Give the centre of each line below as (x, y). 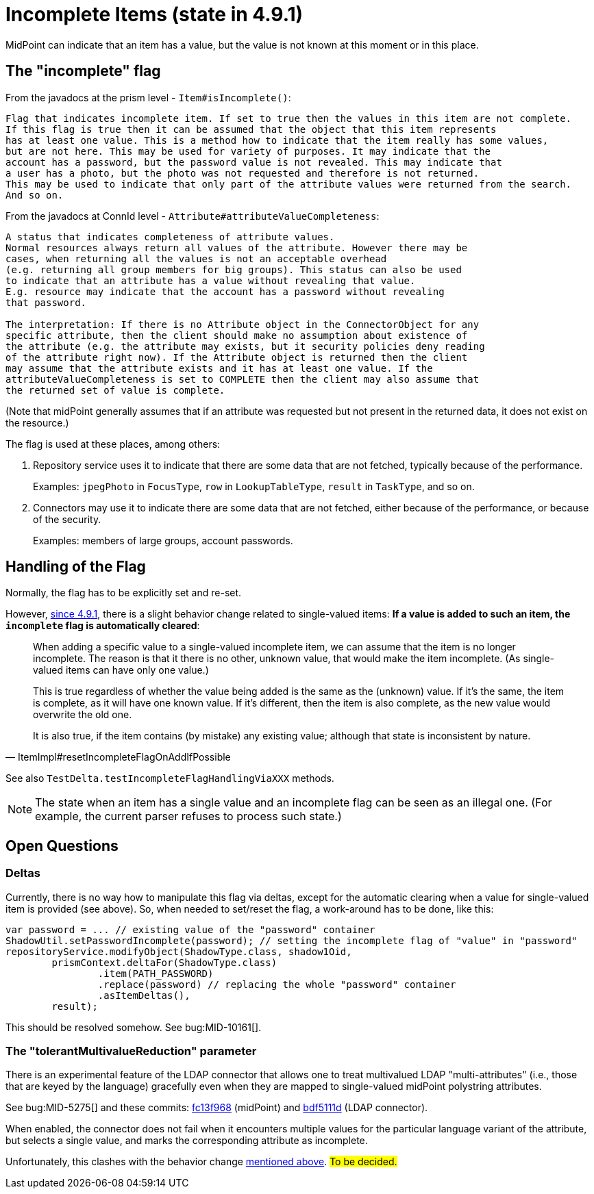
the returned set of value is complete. (115, 390)
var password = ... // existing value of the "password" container (190, 929)
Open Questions (62, 846)
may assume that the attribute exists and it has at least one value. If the (219, 368)
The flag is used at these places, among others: (113, 444)
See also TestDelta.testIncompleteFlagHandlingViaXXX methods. (170, 778)
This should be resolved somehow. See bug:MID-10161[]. (134, 1027)
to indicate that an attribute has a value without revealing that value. (211, 280)
